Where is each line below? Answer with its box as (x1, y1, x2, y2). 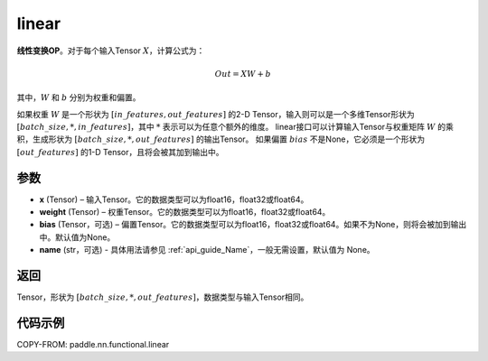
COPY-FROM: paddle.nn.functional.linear (16, 338, 170, 349)
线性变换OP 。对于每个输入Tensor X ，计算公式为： (16, 45, 205, 56)
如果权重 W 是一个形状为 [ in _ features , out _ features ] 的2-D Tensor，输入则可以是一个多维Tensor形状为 (16, 108, 415, 119)
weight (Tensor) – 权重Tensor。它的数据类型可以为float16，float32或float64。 (39, 206, 331, 217)
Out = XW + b (214, 69, 271, 79)
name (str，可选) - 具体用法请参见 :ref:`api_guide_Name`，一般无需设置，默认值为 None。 (39, 245, 375, 255)
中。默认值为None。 (39, 231, 116, 243)
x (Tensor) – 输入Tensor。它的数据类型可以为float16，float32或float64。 (39, 194, 309, 205)
